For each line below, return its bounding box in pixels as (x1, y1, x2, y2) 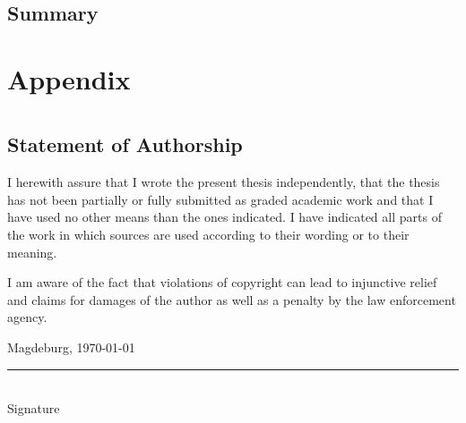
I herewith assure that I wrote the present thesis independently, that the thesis (7, 173, 440, 191)
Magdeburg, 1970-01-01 (7, 337, 135, 356)
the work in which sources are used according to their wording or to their (7, 224, 410, 243)
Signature (7, 399, 60, 418)
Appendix (7, 60, 131, 97)
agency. (7, 308, 47, 326)
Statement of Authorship (7, 131, 243, 158)
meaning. (7, 242, 57, 261)
